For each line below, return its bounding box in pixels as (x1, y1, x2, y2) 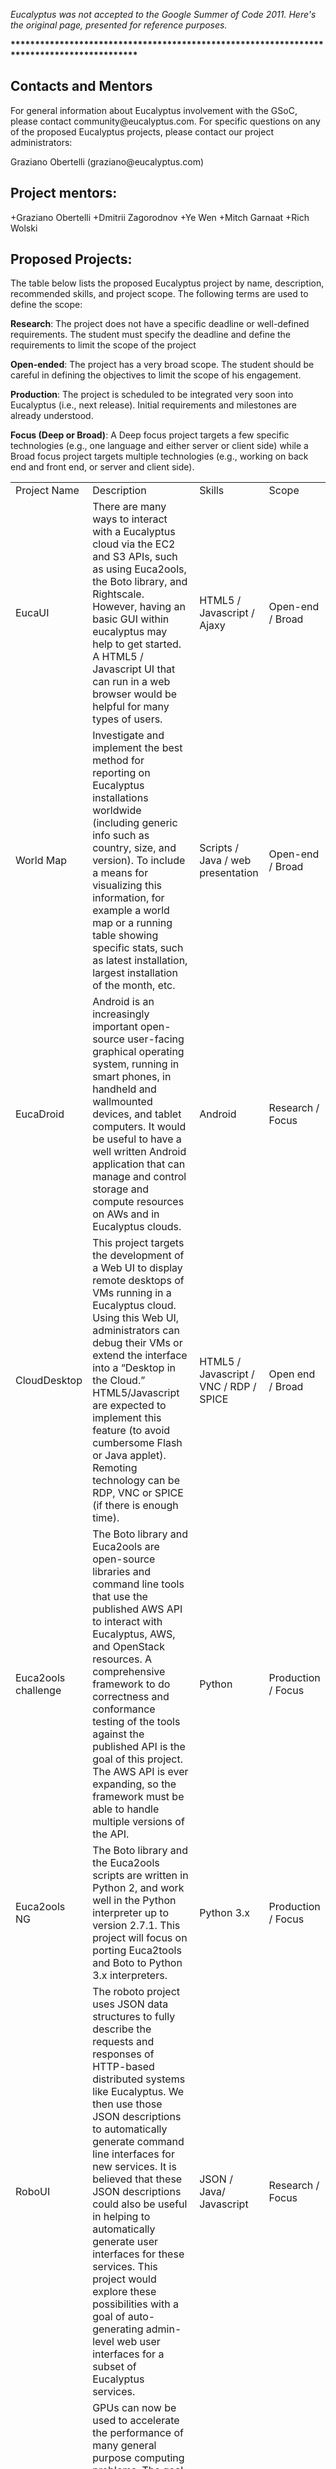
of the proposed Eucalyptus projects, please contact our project (10, 125, 274, 138)
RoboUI (15, 2185, 51, 2199)
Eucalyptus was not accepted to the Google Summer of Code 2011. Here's (10, 9, 317, 20)
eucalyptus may (92, 625, 168, 639)
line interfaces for (92, 2147, 175, 2161)
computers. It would (92, 1120, 187, 1134)
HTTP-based (92, 2060, 155, 2074)
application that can (92, 1157, 186, 1171)
